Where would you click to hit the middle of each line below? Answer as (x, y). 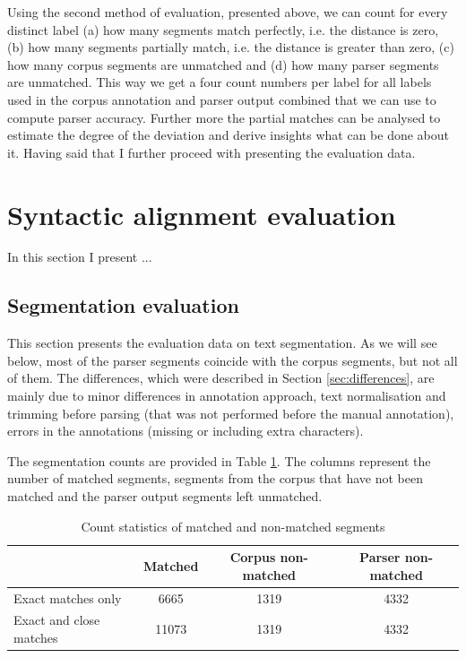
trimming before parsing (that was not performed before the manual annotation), (231, 413)
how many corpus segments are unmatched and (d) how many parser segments (223, 64)
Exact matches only (68, 597)
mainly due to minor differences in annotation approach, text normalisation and (227, 396)
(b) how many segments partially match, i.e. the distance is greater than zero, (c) (231, 47)
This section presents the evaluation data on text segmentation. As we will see (222, 343)
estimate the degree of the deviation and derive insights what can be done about (229, 135)
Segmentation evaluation (123, 305)
